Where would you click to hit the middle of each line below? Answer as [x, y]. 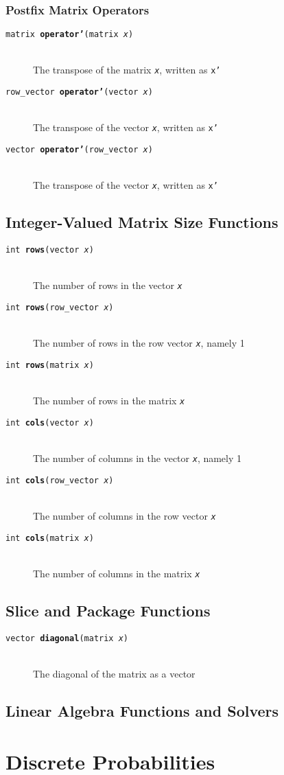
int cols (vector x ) [50, 423]
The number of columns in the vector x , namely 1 [138, 458]
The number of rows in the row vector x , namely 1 [139, 343]
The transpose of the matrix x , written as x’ [127, 70]
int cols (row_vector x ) [60, 480]
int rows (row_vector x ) [60, 308]
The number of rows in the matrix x [109, 401]
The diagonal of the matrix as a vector [114, 674]
